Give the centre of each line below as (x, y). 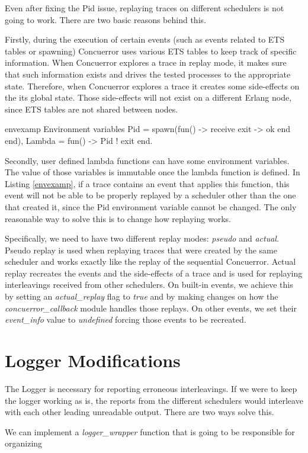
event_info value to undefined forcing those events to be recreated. (126, 319)
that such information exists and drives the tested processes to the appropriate (148, 74)
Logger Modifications (93, 360)
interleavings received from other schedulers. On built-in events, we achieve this (149, 285)
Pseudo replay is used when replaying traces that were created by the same (141, 250)
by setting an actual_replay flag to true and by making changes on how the (142, 296)
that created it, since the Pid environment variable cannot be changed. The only (151, 206)
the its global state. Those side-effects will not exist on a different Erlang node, (148, 97)
